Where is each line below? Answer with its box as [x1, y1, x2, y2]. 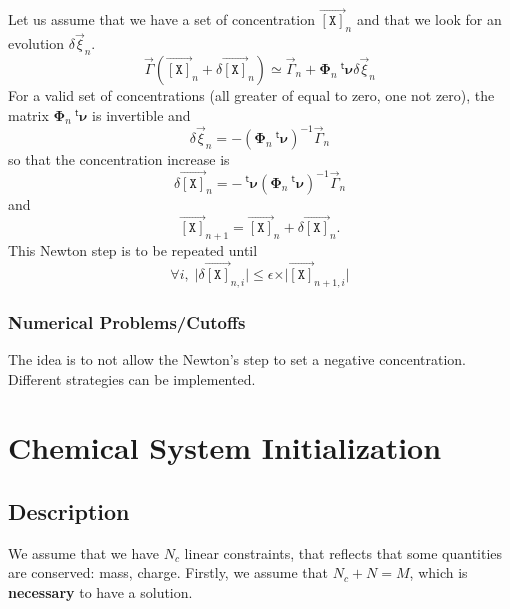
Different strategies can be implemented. [8, 368, 256, 389]
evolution [8, 33, 65, 54]
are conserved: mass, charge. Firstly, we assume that [8, 562, 329, 583]
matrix [8, 104, 49, 125]
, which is [409, 562, 468, 583]
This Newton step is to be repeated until [8, 240, 258, 261]
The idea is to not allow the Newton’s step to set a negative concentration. [8, 348, 467, 369]
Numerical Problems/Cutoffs [8, 309, 246, 334]
